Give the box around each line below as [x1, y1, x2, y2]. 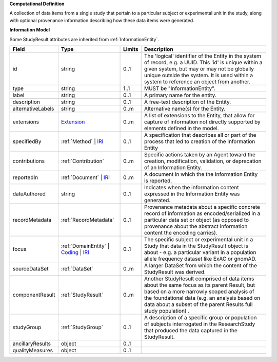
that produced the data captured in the [144, 327, 238, 334]
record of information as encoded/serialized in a [144, 210, 261, 217]
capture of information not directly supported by [144, 118, 261, 125]
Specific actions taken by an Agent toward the [144, 151, 256, 158]
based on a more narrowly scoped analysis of [144, 288, 254, 295]
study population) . [144, 307, 190, 314]
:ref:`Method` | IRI [61, 138, 104, 145]
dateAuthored [12, 190, 46, 197]
